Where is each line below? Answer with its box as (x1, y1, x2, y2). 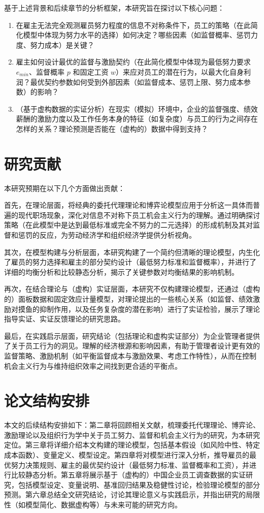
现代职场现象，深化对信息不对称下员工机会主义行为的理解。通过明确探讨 (18, 209, 260, 220)
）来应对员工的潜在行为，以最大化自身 (116, 66, 244, 77)
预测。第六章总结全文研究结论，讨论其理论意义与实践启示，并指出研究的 (4, 489, 246, 500)
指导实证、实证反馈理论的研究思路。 (4, 313, 125, 324)
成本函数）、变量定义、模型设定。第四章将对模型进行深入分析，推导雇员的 (4, 450, 249, 460)
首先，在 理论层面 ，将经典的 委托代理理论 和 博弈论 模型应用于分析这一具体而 (4, 200, 253, 210)
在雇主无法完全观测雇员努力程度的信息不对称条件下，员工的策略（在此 (16, 19, 251, 30)
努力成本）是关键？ (30, 39, 94, 50)
